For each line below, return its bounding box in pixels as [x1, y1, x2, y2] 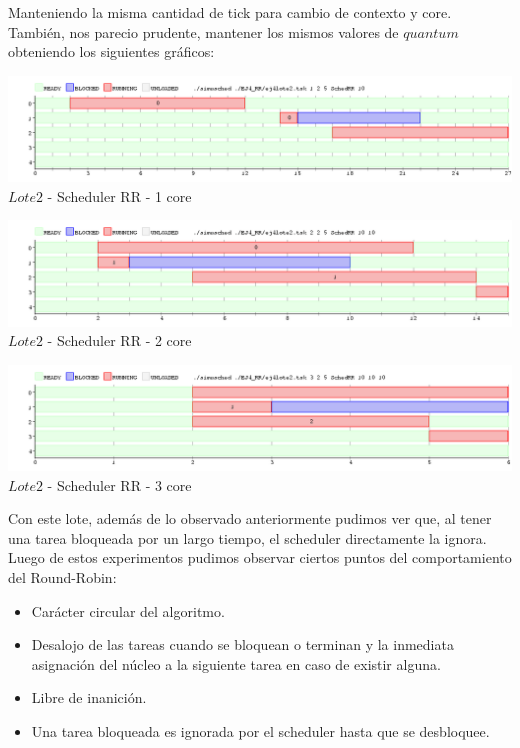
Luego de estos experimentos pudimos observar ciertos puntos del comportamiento [8, 547, 512, 568]
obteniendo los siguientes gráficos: [8, 41, 215, 62]
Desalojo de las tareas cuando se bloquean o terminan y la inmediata [31, 634, 454, 655]
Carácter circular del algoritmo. [31, 600, 225, 621]
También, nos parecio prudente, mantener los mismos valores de [8, 21, 399, 42]
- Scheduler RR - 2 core [47, 330, 192, 351]
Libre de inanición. [31, 687, 147, 708]
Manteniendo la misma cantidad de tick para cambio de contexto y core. [8, 2, 452, 22]
